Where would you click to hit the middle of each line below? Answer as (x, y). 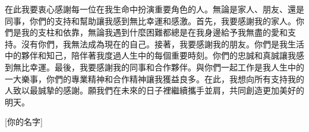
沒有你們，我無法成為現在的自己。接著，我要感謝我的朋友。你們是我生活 (163, 44)
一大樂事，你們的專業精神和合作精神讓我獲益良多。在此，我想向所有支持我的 (154, 78)
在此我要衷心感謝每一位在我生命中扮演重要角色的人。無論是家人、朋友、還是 (154, 9)
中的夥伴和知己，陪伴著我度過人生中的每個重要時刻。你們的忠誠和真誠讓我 (150, 55)
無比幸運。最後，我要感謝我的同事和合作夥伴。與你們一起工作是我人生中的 (158, 67)
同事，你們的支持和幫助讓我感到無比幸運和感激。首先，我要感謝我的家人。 (150, 20)
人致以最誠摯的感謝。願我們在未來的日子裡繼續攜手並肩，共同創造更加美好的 (154, 90)
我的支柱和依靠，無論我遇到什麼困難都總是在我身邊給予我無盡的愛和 (154, 32)
